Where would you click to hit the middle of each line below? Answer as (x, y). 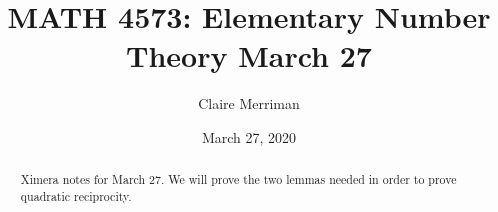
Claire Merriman (249, 103)
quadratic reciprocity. (76, 195)
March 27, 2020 (249, 136)
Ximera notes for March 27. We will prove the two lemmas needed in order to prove (238, 179)
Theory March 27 (249, 55)
